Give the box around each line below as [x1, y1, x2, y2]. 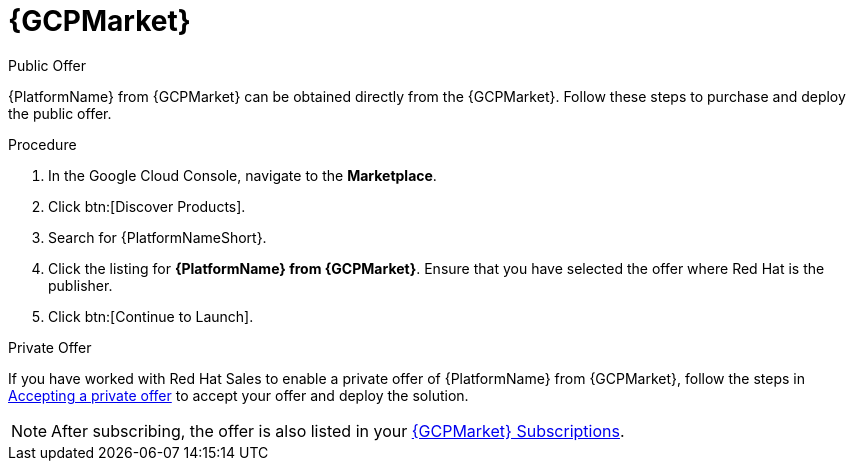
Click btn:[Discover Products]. [48, 197, 246, 215]
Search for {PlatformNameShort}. [48, 228, 267, 246]
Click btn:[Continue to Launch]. [48, 307, 254, 325]
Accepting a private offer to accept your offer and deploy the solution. [8, 386, 469, 404]
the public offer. [8, 104, 112, 122]
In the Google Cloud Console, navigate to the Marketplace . [48, 166, 437, 184]
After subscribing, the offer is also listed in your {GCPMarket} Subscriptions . [51, 420, 625, 441]
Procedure [8, 135, 77, 153]
